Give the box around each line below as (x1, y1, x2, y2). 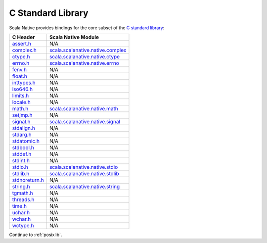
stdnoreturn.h (12, 176, 44, 183)
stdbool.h (12, 144, 34, 151)
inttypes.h (12, 79, 36, 86)
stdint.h (12, 157, 30, 164)
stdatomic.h (12, 138, 40, 145)
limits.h (12, 92, 29, 99)
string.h (12, 183, 30, 190)
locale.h (12, 98, 31, 105)
